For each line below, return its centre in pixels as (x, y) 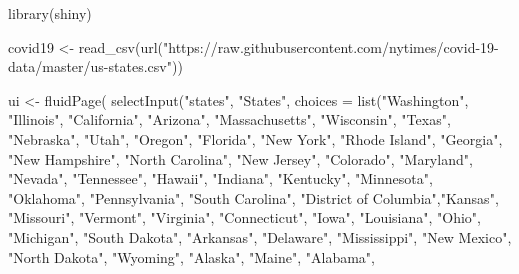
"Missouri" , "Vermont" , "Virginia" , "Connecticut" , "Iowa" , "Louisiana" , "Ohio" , (244, 217)
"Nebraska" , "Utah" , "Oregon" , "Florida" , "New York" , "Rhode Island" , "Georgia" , (255, 138)
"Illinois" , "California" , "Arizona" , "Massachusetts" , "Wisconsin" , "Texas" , (229, 119)
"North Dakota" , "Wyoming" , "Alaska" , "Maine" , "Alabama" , (191, 256)
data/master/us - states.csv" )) (95, 66)
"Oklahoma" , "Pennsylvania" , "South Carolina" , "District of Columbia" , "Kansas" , (253, 197)
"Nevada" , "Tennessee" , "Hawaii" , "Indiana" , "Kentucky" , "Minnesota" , (220, 178)
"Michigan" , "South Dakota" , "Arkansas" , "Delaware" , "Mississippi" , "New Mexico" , (260, 236)
